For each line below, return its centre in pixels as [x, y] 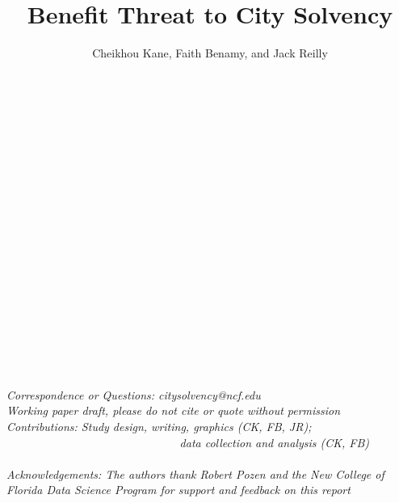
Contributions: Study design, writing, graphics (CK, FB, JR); [159, 426]
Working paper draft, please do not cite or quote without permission [174, 410]
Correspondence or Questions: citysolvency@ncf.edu [134, 394]
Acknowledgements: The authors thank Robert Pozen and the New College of [195, 473]
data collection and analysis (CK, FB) [275, 442]
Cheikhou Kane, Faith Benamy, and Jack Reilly [210, 53]
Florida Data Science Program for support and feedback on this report [178, 490]
